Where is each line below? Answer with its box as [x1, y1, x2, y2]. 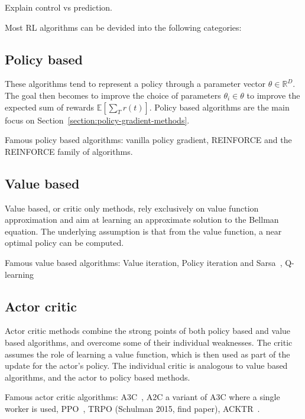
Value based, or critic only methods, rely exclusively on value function [5, 202, 259, 214]
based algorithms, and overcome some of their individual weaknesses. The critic [5, 336, 293, 348]
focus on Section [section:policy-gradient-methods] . [5, 113, 190, 126]
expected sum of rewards [5, 100, 95, 113]
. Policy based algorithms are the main [149, 100, 290, 113]
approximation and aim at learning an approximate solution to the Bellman [5, 213, 279, 226]
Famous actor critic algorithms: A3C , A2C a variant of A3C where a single [5, 391, 280, 403]
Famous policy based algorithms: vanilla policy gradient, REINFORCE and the [5, 134, 292, 146]
